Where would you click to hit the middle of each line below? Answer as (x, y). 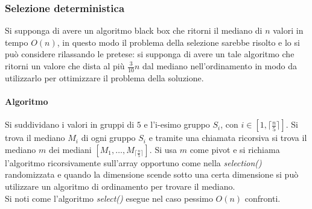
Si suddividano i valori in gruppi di (70, 124)
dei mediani (70, 149)
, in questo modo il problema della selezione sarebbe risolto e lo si (178, 42)
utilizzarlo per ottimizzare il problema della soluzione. (104, 77)
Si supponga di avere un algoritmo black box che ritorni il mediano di (134, 30)
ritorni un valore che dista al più (65, 66)
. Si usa (163, 149)
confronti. (263, 198)
